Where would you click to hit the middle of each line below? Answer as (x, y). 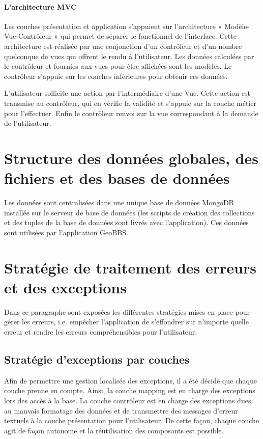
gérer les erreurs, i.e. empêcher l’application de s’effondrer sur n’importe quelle (126, 322)
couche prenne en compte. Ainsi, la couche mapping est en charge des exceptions (130, 390)
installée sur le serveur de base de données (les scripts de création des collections (129, 212)
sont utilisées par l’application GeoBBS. (66, 232)
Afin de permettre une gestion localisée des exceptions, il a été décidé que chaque (130, 380)
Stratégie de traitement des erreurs (130, 267)
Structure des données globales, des (131, 158)
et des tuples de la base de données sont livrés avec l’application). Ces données (126, 222)
